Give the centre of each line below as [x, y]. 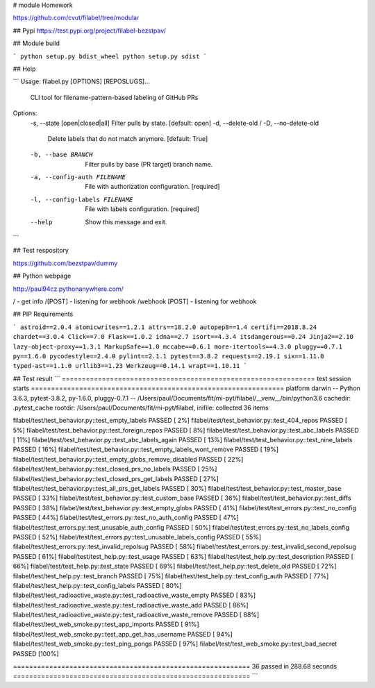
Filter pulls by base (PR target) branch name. [149, 164]
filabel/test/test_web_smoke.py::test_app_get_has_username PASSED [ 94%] [123, 634]
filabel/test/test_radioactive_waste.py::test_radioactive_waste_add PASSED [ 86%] [131, 605]
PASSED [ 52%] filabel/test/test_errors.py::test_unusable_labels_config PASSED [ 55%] [137, 537]
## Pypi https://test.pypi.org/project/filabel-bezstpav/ [90, 31]
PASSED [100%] [36, 653]
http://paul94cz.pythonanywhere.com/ [68, 289]
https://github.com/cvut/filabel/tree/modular [76, 18]
